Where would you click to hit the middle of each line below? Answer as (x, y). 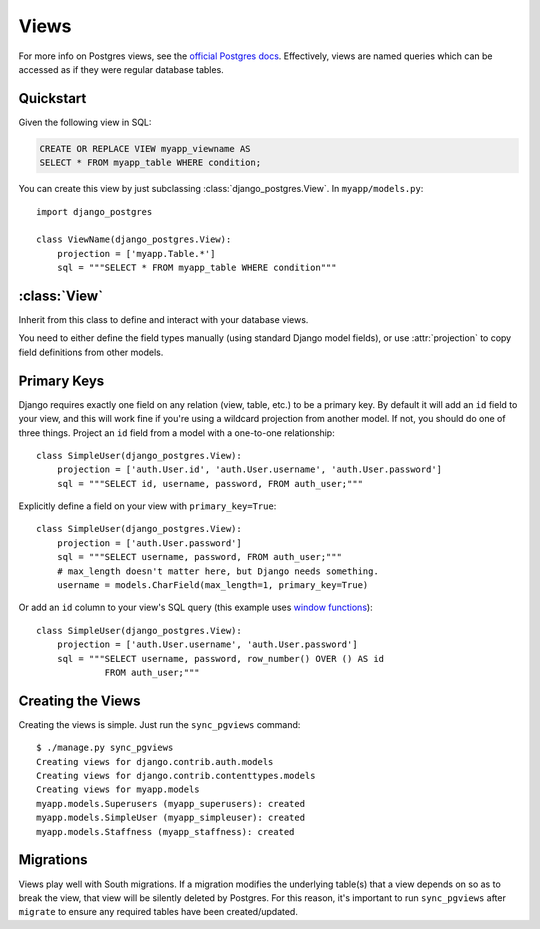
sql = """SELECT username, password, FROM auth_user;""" (199, 557)
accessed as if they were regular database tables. (121, 69)
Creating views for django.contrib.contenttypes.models (176, 776)
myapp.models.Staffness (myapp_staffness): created (165, 831)
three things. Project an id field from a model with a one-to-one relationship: (176, 432)
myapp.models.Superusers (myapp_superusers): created (170, 803)
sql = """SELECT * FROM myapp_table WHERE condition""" (196, 268)
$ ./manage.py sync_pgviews (105, 748)
